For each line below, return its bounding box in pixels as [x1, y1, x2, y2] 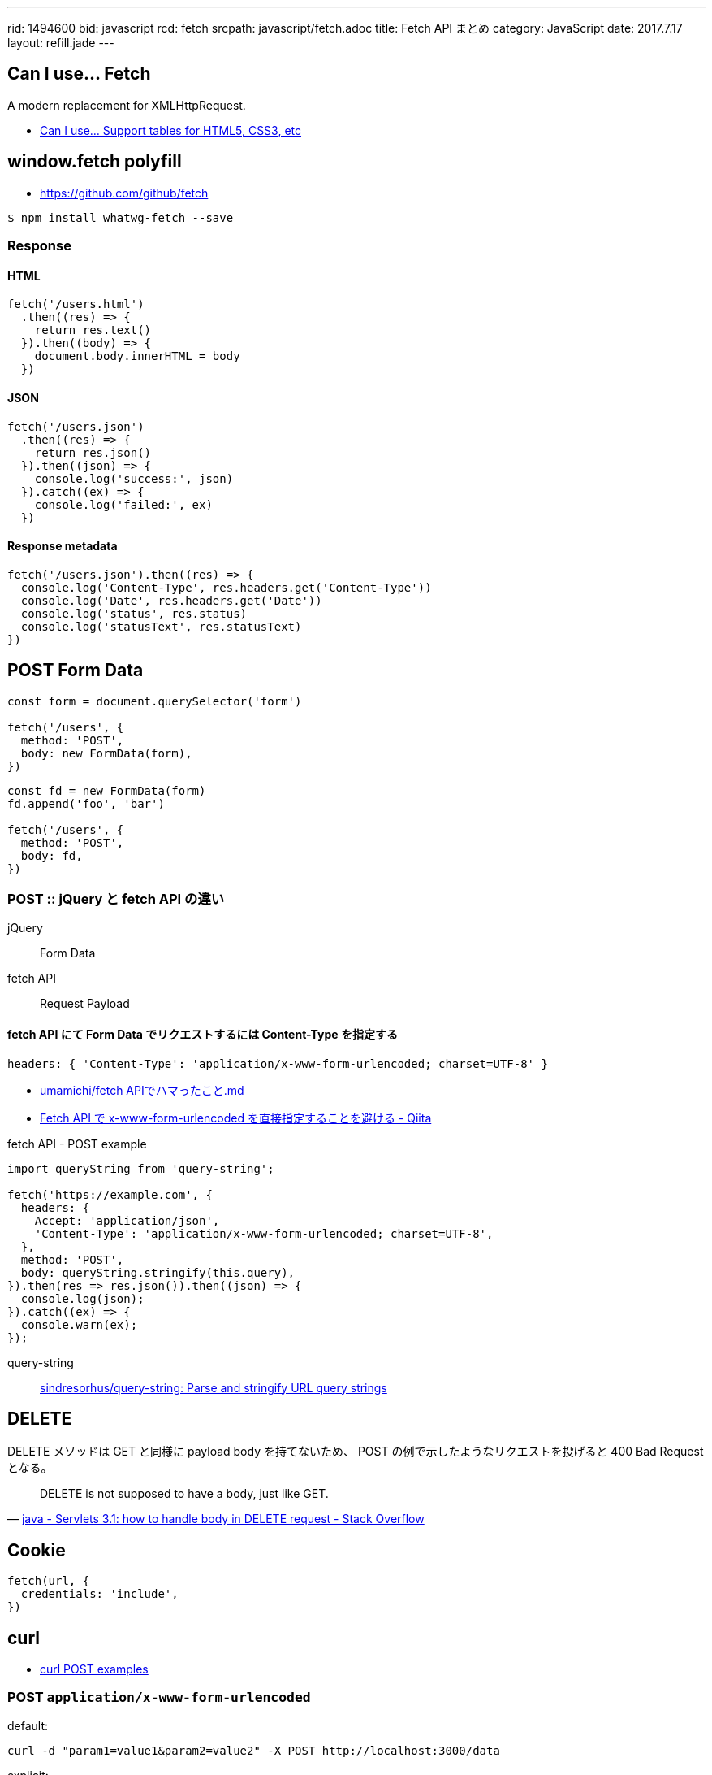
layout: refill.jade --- [7, 36, 114, 50]
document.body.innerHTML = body [34, 349, 240, 363]
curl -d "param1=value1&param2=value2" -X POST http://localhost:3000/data [7, 1743, 500, 1757]
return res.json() [34, 445, 152, 459]
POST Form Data [7, 660, 144, 681]
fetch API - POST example [7, 1136, 147, 1151]
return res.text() [34, 323, 152, 337]
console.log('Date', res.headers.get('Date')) [20, 593, 322, 607]
